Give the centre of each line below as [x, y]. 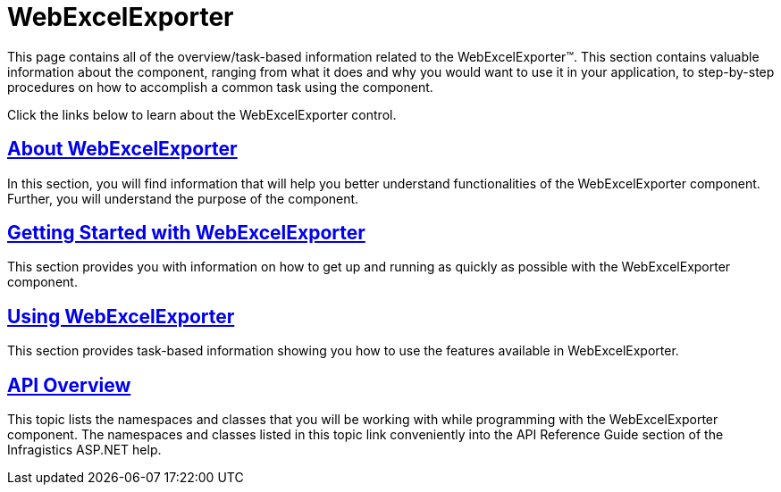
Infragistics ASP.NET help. [84, 450]
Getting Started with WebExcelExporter [186, 233]
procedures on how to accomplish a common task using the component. [220, 87]
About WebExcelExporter [122, 149]
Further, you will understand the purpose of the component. [183, 198]
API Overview [69, 385]
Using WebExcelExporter [121, 316]
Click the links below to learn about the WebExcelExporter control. [202, 114]
